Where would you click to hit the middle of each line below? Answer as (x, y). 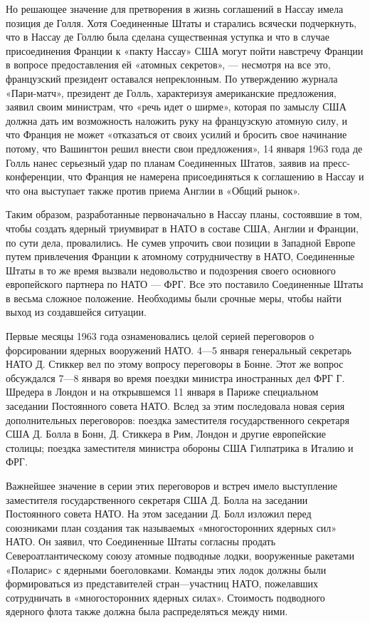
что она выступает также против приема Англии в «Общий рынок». (153, 190)
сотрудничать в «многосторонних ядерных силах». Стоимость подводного (165, 597)
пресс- (336, 162)
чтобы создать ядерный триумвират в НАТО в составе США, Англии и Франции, (182, 228)
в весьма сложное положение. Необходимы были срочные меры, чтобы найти (174, 298)
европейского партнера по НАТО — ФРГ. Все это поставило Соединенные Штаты (185, 284)
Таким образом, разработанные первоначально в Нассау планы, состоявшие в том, (184, 214)
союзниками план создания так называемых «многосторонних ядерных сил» (171, 527)
